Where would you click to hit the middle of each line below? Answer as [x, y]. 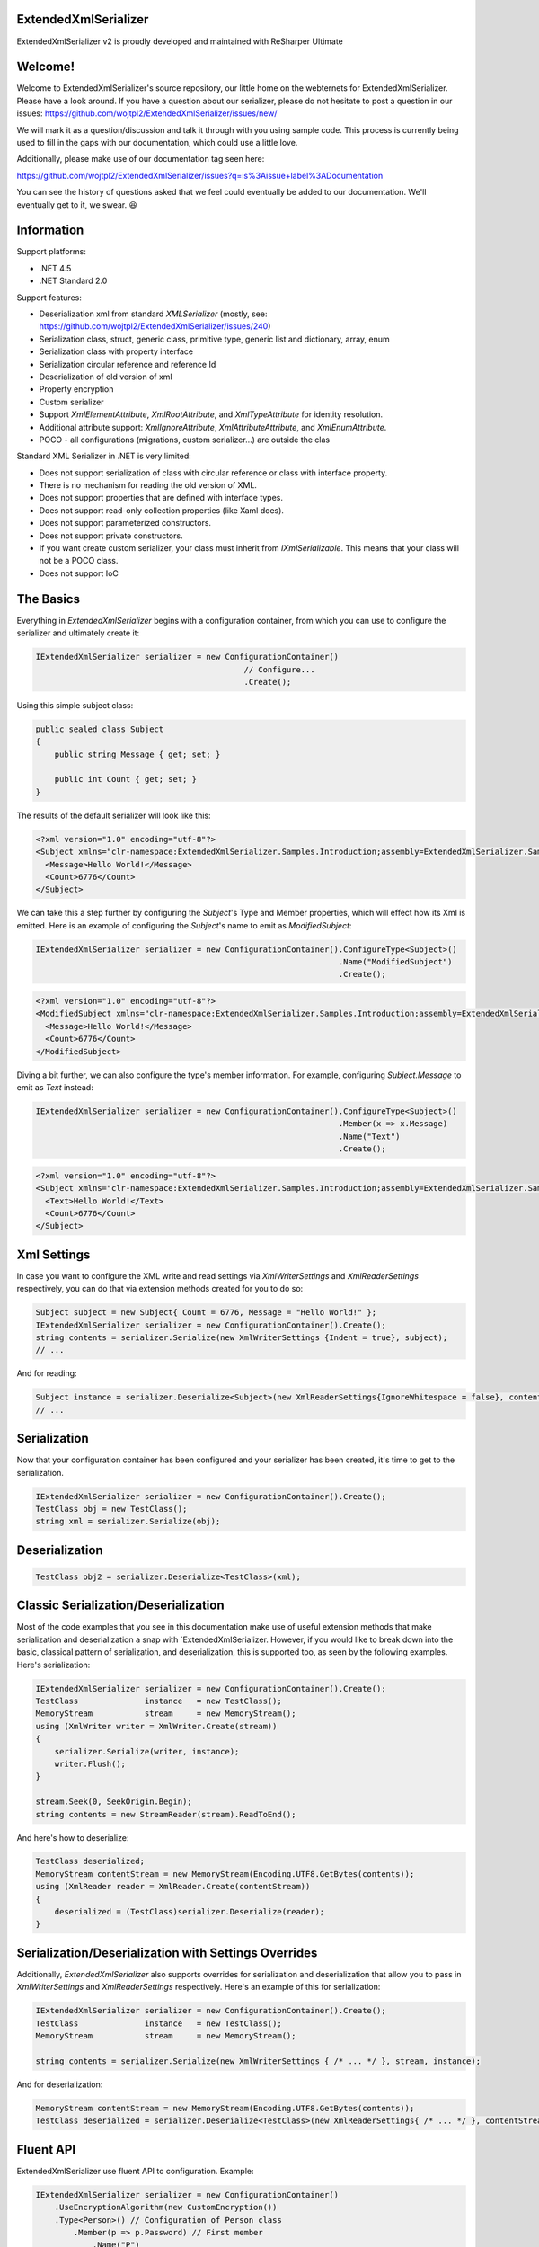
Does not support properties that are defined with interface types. [161, 498]
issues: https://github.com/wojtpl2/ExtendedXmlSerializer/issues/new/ [147, 113]
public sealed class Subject [100, 729]
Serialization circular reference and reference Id [128, 364]
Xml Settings [53, 1254]
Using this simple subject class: [75, 705]
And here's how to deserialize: [73, 1837]
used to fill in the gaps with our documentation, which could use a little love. [157, 142]
